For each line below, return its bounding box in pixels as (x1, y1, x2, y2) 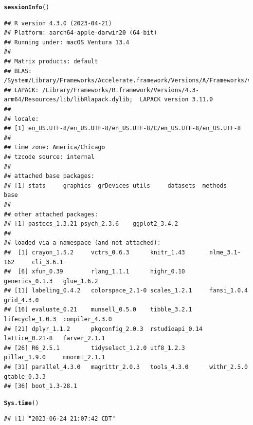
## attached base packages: (4, 173, 95, 180)
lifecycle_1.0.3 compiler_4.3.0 (4, 316, 112, 323)
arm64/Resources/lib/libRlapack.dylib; (4, 96, 133, 103)
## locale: (4, 115, 39, 122)
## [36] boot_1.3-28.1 (4, 383, 77, 390)
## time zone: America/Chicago (4, 144, 105, 151)
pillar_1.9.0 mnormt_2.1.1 (4, 354, 105, 361)
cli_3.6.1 (32, 258, 63, 266)
